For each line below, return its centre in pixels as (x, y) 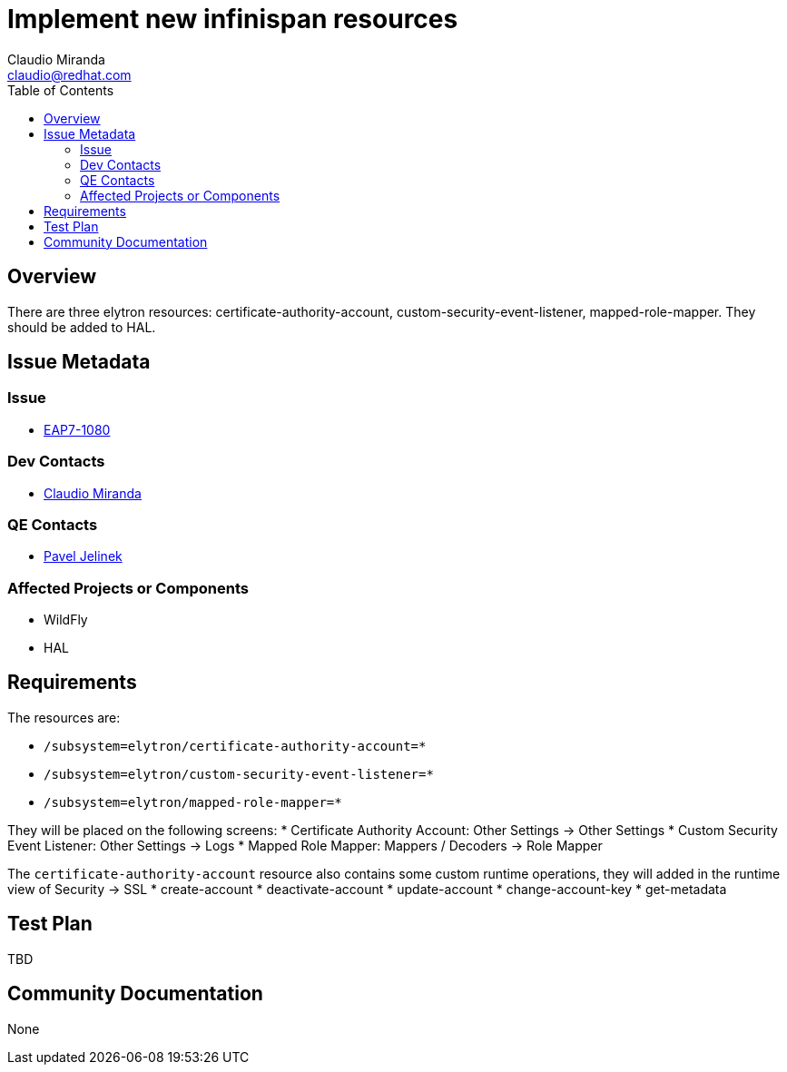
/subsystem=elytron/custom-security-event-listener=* (239, 774)
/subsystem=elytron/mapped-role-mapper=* (193, 802)
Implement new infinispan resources (233, 19)
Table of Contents (61, 90)
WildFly (66, 620)
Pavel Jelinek (83, 556)
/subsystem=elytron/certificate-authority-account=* (235, 746)
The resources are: (64, 717)
